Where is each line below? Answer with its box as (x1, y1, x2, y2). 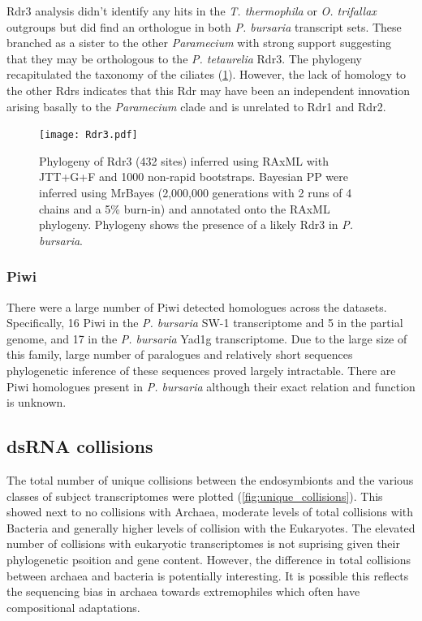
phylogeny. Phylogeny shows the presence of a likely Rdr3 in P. (39, 216, 354, 233)
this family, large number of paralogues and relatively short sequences (6, 346, 353, 363)
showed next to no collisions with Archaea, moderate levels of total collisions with (6, 503, 414, 520)
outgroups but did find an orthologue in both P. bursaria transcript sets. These (6, 18, 402, 35)
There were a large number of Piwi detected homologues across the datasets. (6, 298, 387, 315)
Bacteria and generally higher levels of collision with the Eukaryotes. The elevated (6, 519, 416, 536)
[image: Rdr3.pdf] (39, 129, 138, 141)
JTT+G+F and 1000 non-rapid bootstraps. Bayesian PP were (39, 168, 348, 185)
